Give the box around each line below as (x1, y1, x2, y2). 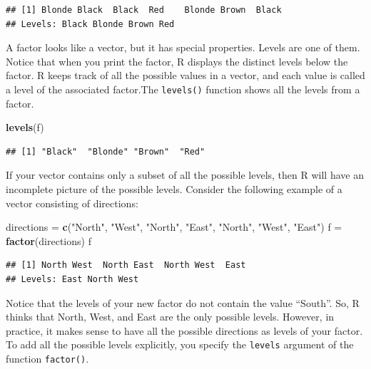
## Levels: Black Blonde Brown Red (6, 19, 175, 29)
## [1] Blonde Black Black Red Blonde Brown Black (6, 5, 282, 15)
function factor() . (6, 351, 89, 365)
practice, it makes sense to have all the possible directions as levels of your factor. (6, 323, 363, 338)
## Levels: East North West (6, 274, 139, 284)
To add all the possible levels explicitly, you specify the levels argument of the (6, 337, 354, 352)
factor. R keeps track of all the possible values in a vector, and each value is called (6, 68, 365, 83)
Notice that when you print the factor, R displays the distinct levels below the (6, 53, 348, 68)
